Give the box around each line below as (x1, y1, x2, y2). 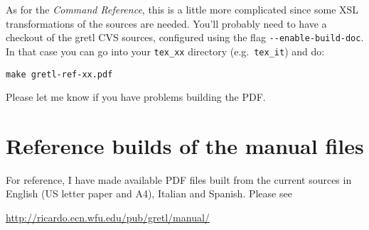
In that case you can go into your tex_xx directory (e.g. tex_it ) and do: (6, 43, 325, 58)
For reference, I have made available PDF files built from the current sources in (6, 172, 352, 187)
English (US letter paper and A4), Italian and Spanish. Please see (6, 186, 292, 201)
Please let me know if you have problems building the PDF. (6, 89, 266, 104)
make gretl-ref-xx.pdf (6, 69, 113, 80)
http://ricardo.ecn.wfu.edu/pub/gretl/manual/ (6, 210, 210, 225)
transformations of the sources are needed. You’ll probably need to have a (6, 16, 327, 31)
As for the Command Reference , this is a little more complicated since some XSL (6, 2, 359, 16)
